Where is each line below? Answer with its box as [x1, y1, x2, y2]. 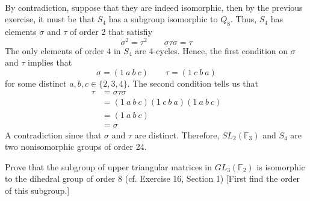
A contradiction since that [5, 128, 102, 141]
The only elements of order [5, 44, 104, 57]
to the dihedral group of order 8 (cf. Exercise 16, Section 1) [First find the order [5, 172, 300, 185]
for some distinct [5, 76, 67, 89]
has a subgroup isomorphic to [108, 13, 218, 25]
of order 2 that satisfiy [69, 25, 153, 37]
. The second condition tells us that [127, 76, 258, 89]
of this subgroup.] [5, 184, 70, 196]
